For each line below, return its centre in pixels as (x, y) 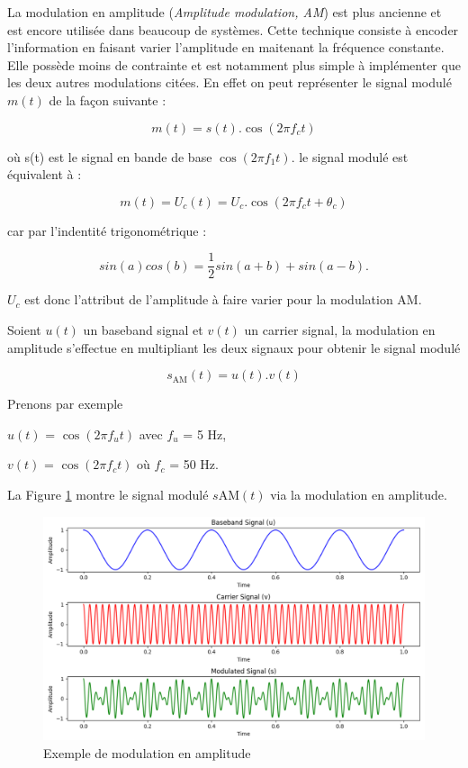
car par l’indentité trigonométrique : (107, 230)
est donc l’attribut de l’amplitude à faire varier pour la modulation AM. (223, 299)
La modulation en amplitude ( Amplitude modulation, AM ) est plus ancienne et (225, 12)
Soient (24, 330)
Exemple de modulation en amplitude (147, 753)
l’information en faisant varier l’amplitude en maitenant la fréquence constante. (226, 47)
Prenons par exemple (65, 404)
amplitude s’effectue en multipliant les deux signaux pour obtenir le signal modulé (234, 347)
